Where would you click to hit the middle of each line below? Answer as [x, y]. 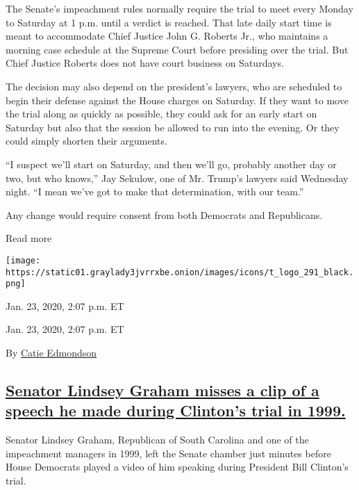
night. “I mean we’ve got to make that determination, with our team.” [155, 191]
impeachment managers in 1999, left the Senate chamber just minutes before [168, 453]
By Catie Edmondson [51, 353]
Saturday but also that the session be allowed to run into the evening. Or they [173, 127]
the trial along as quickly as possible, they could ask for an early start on [161, 114]
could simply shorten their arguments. [86, 141]
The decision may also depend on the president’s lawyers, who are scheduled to [174, 86]
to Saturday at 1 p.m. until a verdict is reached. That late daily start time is [169, 22]
